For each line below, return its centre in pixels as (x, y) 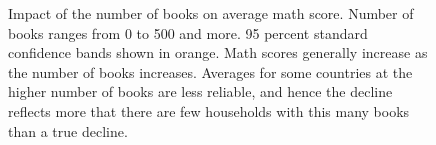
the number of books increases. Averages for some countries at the (210, 71)
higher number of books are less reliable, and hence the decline (200, 91)
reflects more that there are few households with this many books (209, 110)
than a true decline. (68, 130)
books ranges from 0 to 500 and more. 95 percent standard (188, 32)
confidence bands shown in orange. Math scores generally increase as (218, 52)
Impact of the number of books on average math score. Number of (211, 13)
